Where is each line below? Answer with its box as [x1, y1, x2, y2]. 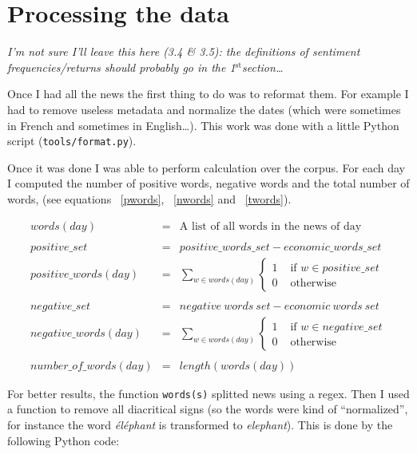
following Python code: [7, 432, 120, 448]
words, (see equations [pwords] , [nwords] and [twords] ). [7, 190, 292, 207]
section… [242, 58, 284, 75]
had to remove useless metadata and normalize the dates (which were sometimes [7, 101, 401, 117]
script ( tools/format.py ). [7, 132, 137, 149]
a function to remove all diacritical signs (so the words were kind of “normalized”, [7, 401, 408, 417]
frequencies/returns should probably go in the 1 [7, 58, 236, 75]
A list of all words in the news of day [179, 220, 362, 232]
